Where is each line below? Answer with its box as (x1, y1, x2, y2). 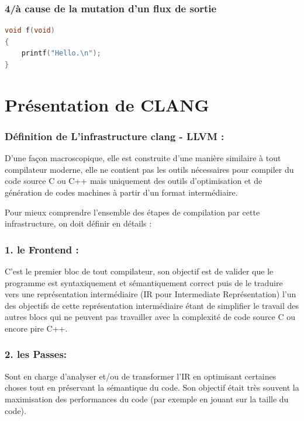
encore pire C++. (5, 322, 68, 334)
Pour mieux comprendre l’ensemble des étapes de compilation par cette (5, 206, 260, 218)
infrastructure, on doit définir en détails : (5, 217, 152, 229)
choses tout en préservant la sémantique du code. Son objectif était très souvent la (5, 381, 299, 394)
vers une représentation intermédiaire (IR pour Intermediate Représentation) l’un (5, 288, 296, 300)
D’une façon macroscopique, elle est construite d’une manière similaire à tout (5, 152, 281, 164)
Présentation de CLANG (5, 92, 209, 116)
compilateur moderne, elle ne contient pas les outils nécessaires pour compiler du (5, 163, 294, 175)
